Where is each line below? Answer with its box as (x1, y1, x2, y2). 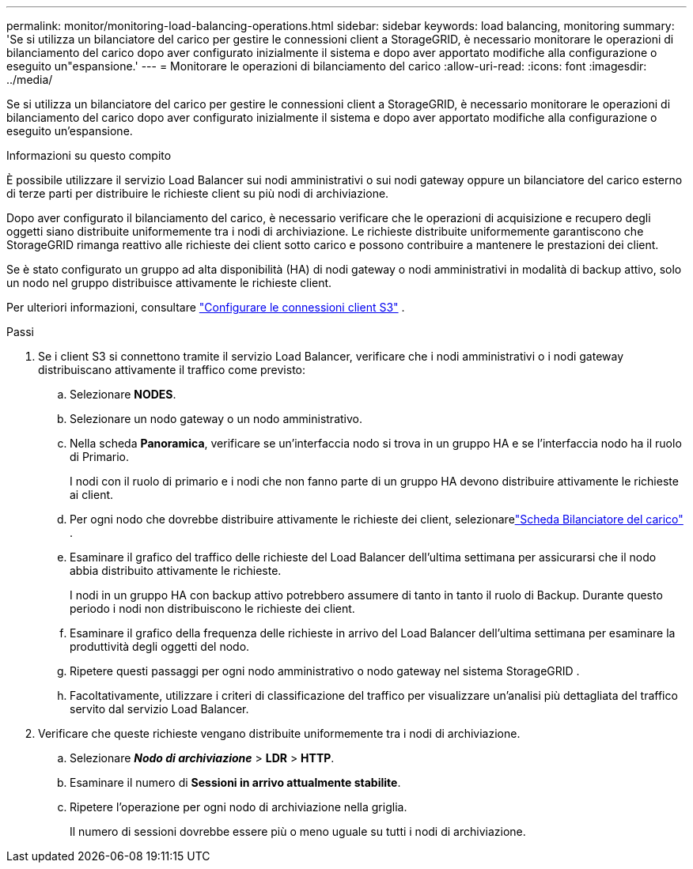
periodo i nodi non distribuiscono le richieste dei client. (70, 602, 355, 615)
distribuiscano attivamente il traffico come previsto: (38, 363, 306, 376)
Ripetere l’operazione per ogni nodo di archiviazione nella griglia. (70, 800, 407, 814)
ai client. (70, 488, 114, 501)
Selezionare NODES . (70, 387, 176, 401)
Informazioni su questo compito (6, 149, 172, 162)
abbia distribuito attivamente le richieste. (70, 564, 282, 577)
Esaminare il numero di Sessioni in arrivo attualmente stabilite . (70, 776, 401, 789)
